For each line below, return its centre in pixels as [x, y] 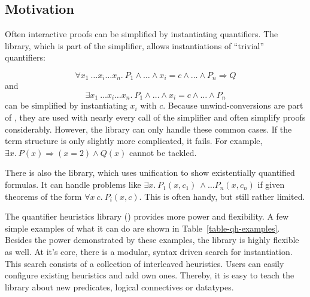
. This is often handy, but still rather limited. [222, 196]
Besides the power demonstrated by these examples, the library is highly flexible [152, 240]
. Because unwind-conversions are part [233, 105]
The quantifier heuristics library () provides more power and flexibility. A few [147, 216]
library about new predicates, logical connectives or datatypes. [119, 286]
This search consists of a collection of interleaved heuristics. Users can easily [145, 263]
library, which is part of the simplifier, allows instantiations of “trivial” [135, 45]
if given [271, 184]
